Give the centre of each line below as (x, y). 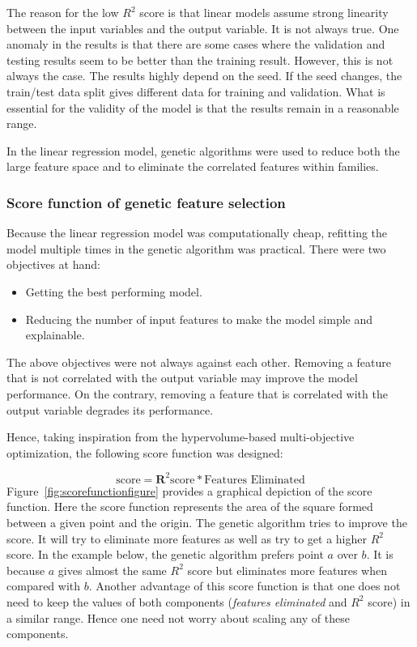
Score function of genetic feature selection (146, 202)
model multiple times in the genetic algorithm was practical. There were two (196, 248)
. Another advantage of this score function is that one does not (245, 586)
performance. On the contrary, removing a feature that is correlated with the (197, 393)
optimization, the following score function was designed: (145, 452)
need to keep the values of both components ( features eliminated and (177, 601)
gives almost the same (112, 570)
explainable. (55, 335)
